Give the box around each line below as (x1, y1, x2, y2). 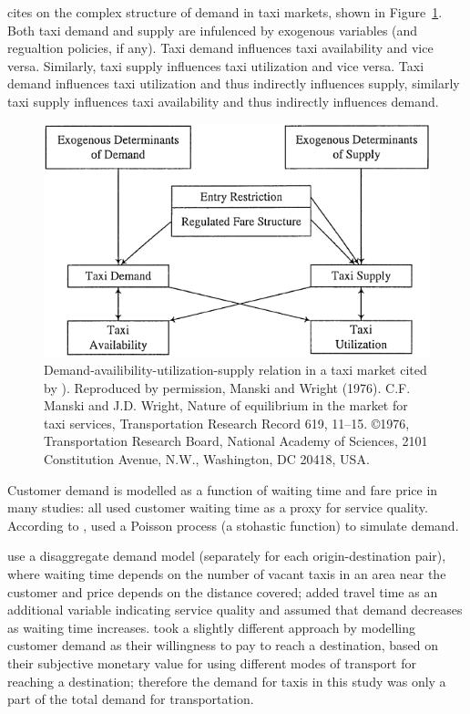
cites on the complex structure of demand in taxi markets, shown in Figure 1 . (7, 3, 443, 21)
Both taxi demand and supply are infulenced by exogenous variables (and (7, 20, 418, 39)
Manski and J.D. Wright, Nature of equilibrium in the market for (44, 396, 408, 415)
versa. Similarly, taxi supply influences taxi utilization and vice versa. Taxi (7, 56, 424, 75)
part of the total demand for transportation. (7, 689, 254, 709)
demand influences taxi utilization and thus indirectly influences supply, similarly (7, 74, 460, 93)
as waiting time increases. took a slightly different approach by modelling (7, 617, 416, 636)
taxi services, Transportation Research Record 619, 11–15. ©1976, (44, 413, 410, 432)
